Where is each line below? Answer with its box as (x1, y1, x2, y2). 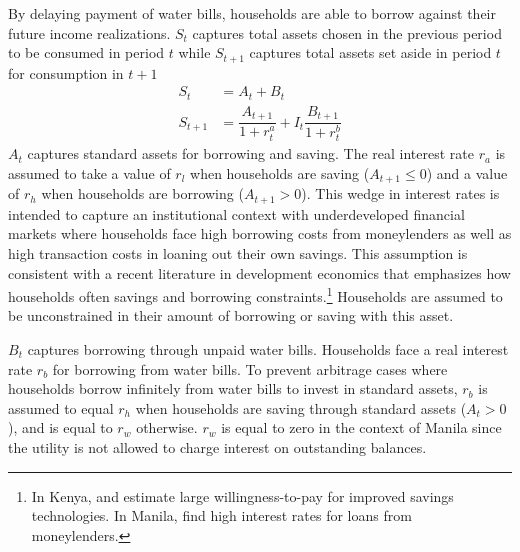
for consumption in (8, 62, 124, 83)
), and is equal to (8, 417, 113, 438)
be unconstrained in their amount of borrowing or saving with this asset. (8, 305, 454, 326)
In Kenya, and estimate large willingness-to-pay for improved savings (31, 485, 454, 506)
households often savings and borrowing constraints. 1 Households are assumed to (8, 283, 503, 306)
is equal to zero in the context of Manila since (221, 417, 502, 438)
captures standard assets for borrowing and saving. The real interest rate (27, 143, 475, 164)
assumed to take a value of (8, 162, 171, 183)
